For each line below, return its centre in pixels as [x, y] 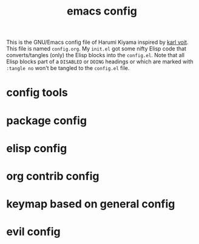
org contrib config [53, 176]
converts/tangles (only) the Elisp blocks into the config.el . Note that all [96, 55]
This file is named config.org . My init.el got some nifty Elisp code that [96, 49]
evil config [33, 232]
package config [46, 120]
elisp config [37, 148]
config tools [37, 93]
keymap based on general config [91, 204]
